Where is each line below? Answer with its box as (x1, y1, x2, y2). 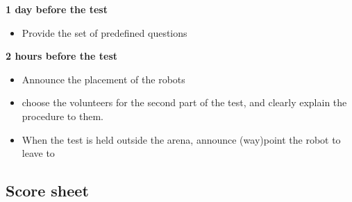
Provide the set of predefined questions (22, 25, 187, 40)
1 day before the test (6, 2, 108, 16)
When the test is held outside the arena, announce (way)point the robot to (22, 132, 341, 146)
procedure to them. (22, 108, 103, 123)
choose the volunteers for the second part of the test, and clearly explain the (22, 95, 347, 110)
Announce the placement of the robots (22, 71, 185, 86)
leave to (22, 146, 55, 160)
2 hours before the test (6, 49, 118, 63)
